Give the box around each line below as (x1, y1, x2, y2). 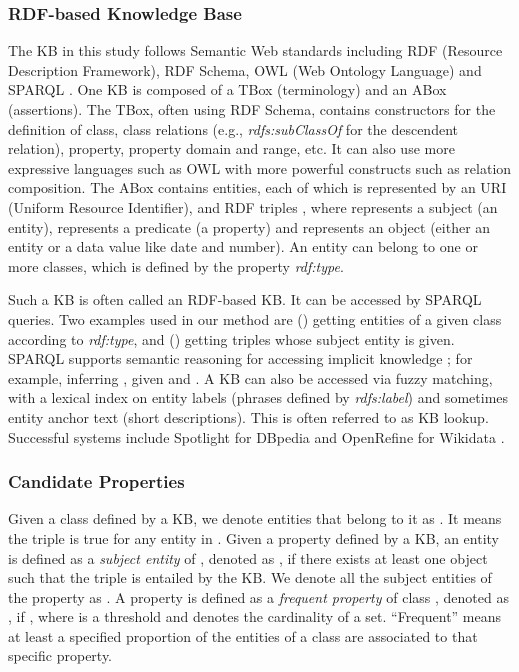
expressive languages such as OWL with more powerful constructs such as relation (8, 157, 512, 178)
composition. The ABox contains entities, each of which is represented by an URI (8, 177, 507, 198)
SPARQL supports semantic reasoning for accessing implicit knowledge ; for (8, 348, 473, 369)
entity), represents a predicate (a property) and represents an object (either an (8, 216, 491, 237)
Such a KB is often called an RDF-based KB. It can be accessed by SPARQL (8, 289, 482, 310)
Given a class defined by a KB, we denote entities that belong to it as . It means (8, 508, 502, 529)
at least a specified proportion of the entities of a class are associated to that (8, 625, 478, 646)
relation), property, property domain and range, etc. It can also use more (8, 138, 455, 159)
